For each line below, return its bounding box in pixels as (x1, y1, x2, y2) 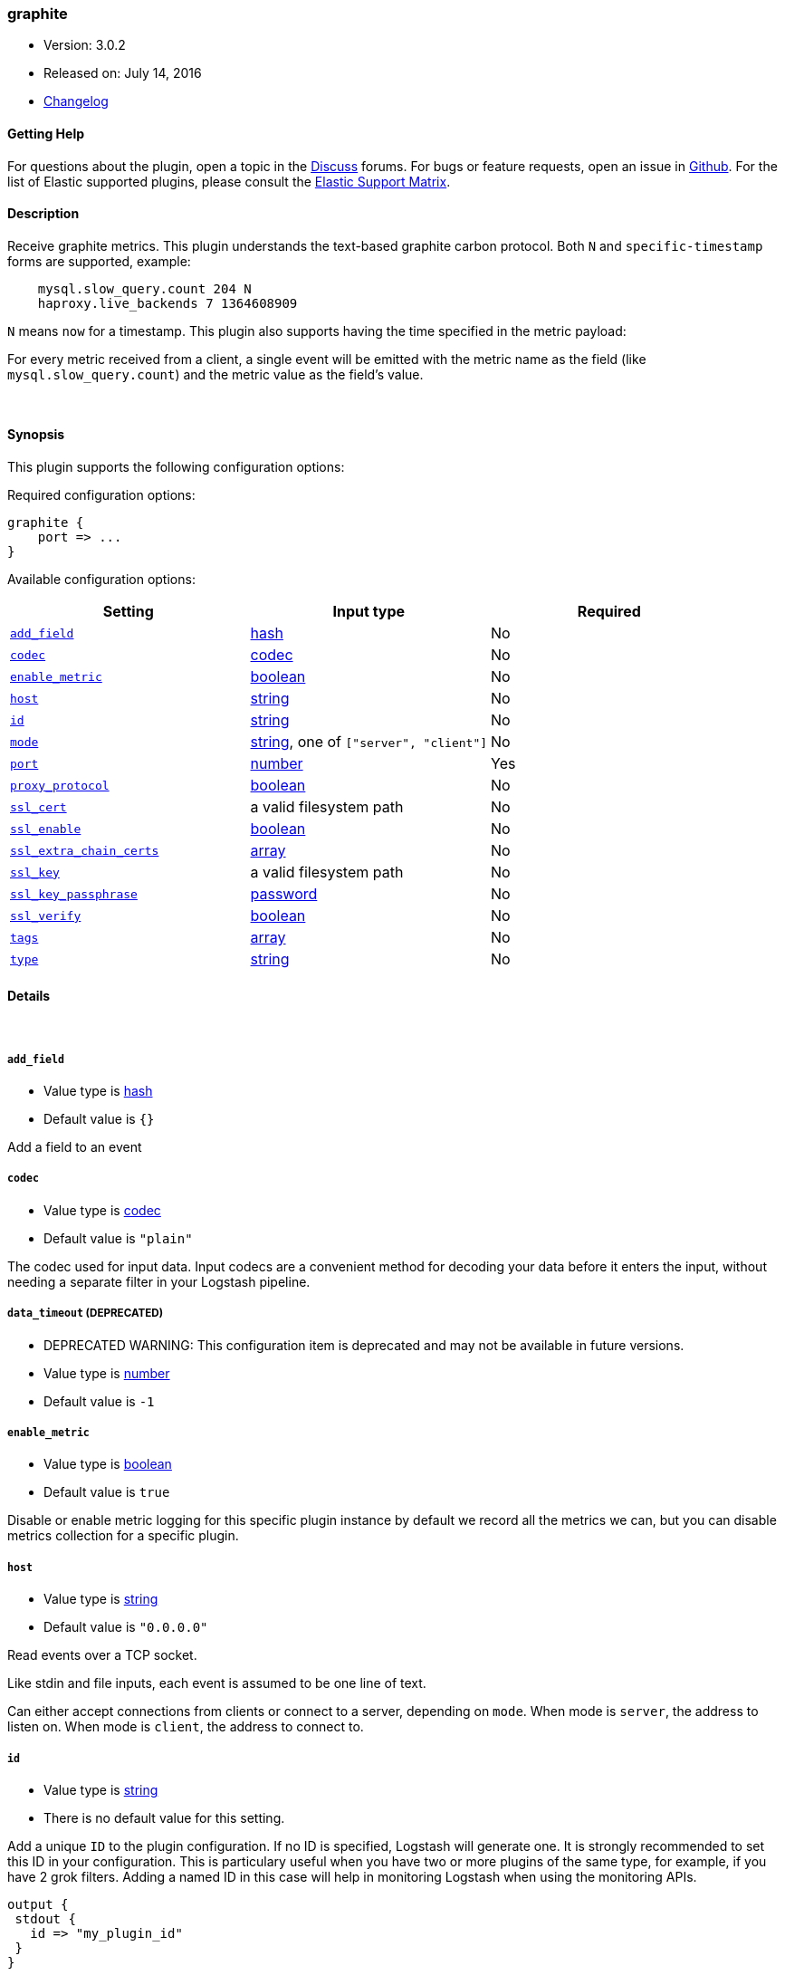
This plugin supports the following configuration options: (7, 459, 345, 475)
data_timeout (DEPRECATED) (7, 1307, 164, 1320)
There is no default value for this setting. (43, 1809, 285, 1826)
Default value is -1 (43, 1393, 155, 1409)
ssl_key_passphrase (10, 887, 138, 901)
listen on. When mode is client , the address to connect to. (7, 1719, 364, 1735)
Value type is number (43, 1365, 170, 1381)
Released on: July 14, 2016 (43, 65, 202, 81)
